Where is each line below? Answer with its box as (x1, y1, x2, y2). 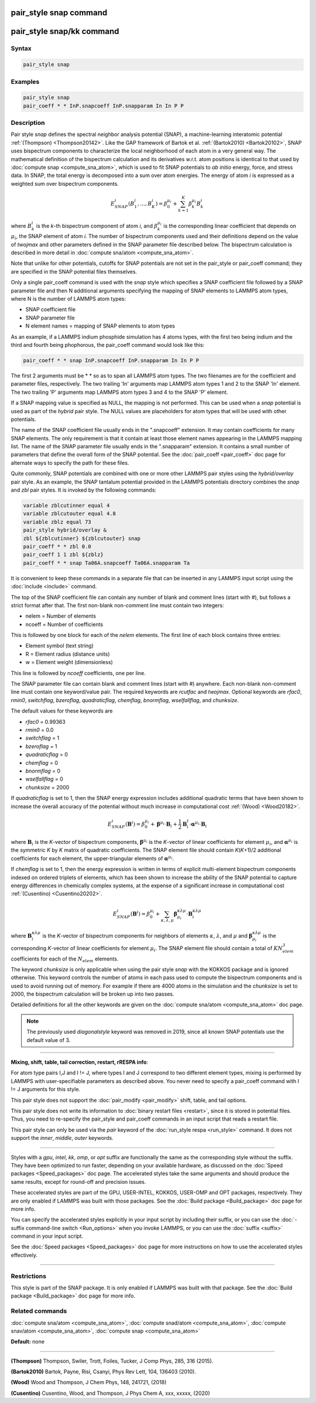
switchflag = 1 (25, 734, 60, 741)
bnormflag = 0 (25, 767, 61, 774)
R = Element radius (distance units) (25, 651, 111, 658)
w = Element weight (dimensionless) (25, 659, 114, 666)
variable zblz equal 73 (23, 519, 92, 525)
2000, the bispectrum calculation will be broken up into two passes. (11, 990, 174, 997)
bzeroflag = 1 (25, 743, 58, 750)
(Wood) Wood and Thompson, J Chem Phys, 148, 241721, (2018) (11, 1379, 167, 1386)
